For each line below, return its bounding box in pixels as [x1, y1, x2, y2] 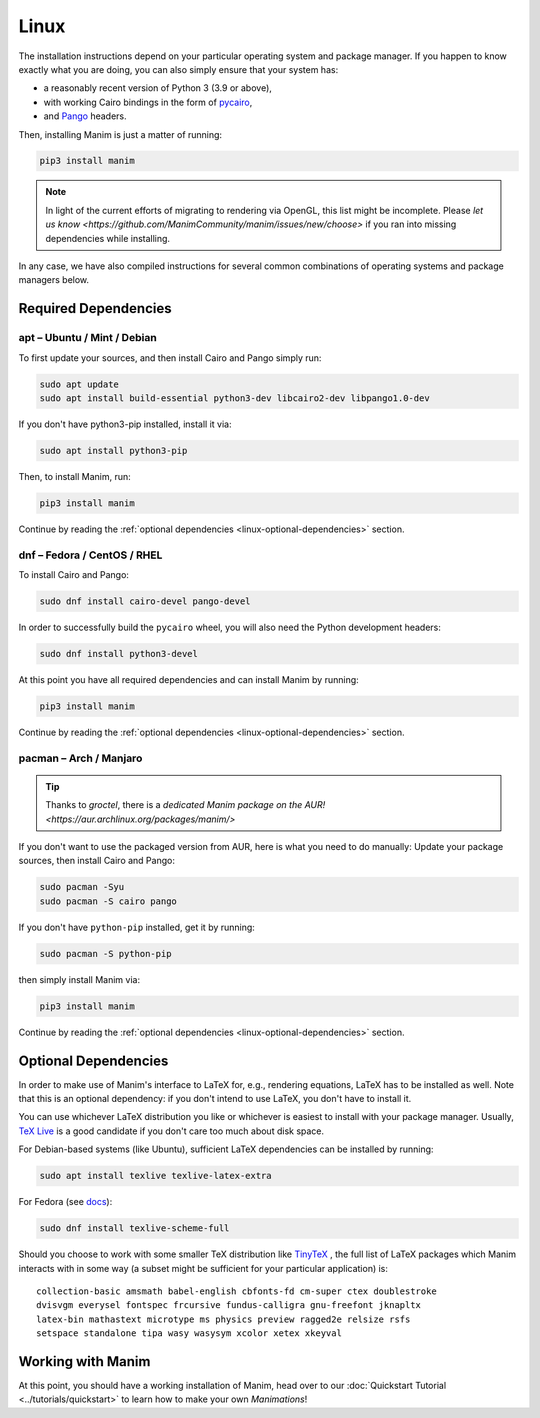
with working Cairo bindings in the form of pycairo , [43, 96, 253, 108]
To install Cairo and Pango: [18, 569, 130, 581]
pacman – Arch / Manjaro [18, 751, 143, 765]
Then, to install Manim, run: [18, 470, 132, 482]
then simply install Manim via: [18, 973, 140, 985]
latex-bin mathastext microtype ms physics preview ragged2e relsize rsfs [36, 1313, 411, 1325]
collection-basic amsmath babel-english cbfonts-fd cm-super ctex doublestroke [36, 1285, 437, 1297]
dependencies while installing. [45, 232, 170, 244]
